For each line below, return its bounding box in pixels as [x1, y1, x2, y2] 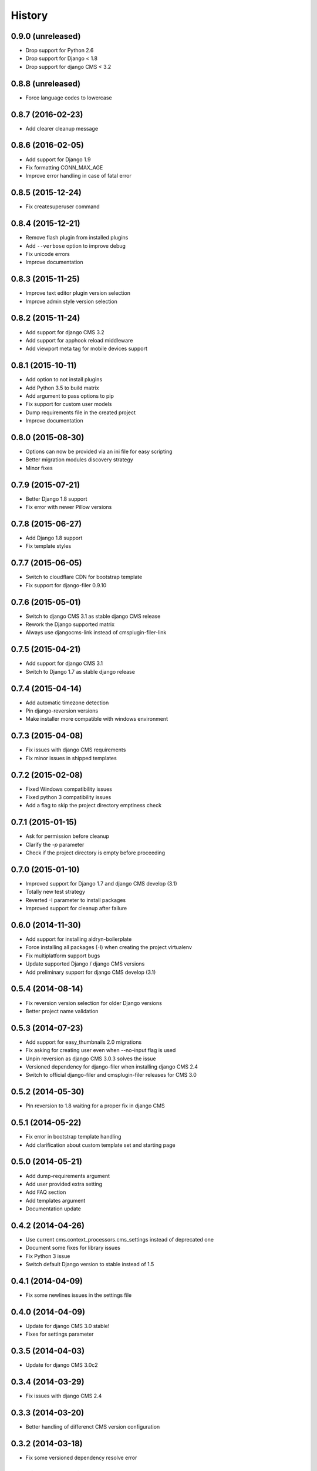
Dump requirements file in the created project [25, 409, 136, 416]
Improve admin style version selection [25, 298, 117, 305]
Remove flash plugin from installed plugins [25, 234, 129, 241]
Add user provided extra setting [25, 1180, 103, 1187]
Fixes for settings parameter [25, 1330, 94, 1338]
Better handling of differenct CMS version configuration [25, 1423, 160, 1430]
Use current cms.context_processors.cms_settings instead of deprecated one [25, 1236, 214, 1243]
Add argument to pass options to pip [25, 392, 114, 400]
